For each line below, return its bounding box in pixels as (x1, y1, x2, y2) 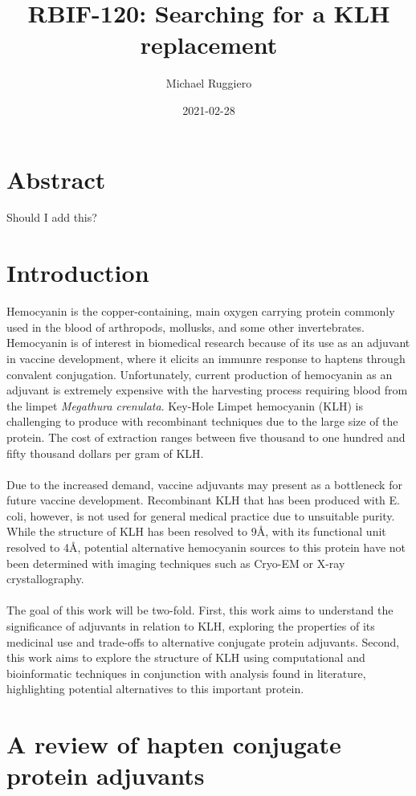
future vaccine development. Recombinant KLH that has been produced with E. (6, 492, 400, 508)
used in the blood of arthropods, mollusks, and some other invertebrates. (6, 318, 365, 335)
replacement (140, 28, 278, 61)
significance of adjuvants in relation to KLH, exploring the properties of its (6, 618, 375, 635)
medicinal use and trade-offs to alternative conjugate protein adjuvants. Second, (6, 633, 400, 650)
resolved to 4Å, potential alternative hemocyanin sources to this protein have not (6, 539, 406, 556)
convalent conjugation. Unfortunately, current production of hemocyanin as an (6, 365, 393, 382)
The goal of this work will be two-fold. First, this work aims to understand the (6, 602, 394, 618)
